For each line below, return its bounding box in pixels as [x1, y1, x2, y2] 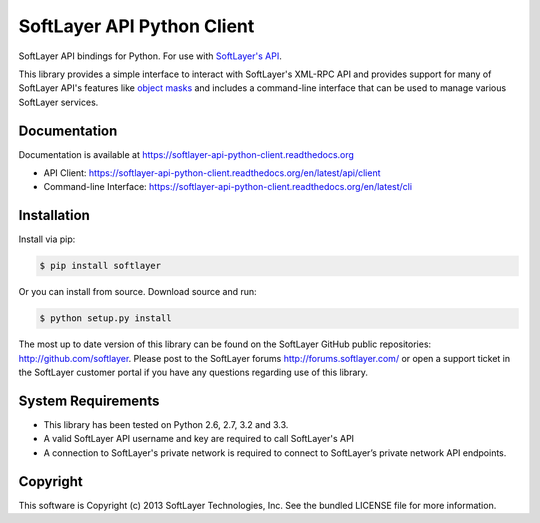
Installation [18, 207, 90, 224]
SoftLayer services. [18, 96, 99, 108]
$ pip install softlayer [39, 260, 162, 272]
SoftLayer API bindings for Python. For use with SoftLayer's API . [18, 50, 282, 62]
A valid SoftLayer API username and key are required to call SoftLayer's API [43, 433, 355, 445]
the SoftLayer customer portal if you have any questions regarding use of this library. [18, 366, 369, 379]
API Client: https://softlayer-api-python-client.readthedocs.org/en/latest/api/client [43, 167, 381, 179]
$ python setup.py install [39, 313, 172, 324]
